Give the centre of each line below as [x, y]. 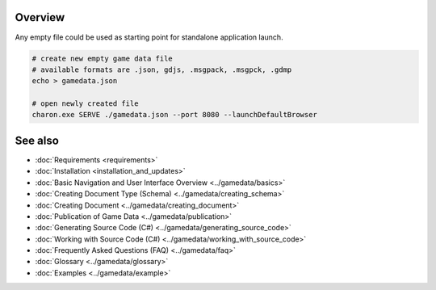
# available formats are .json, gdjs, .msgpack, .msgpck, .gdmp [162, 69]
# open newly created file [85, 104]
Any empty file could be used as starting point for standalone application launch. [149, 37]
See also [37, 140]
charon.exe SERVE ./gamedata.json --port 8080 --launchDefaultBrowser [175, 115]
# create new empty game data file [102, 58]
